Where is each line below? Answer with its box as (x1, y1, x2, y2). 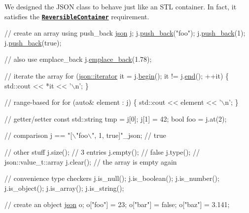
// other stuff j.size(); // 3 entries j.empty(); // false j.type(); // (4, 147, 200, 157)
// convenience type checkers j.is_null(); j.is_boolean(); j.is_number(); (4, 173, 219, 183)
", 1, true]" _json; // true (92, 130, 166, 140)
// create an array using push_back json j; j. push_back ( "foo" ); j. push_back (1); (4, 28, 246, 38)
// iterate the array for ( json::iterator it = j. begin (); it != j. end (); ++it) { (4, 71, 229, 81)
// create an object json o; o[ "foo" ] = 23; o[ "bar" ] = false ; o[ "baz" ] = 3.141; (4, 199, 230, 210)
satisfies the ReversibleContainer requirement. (4, 11, 149, 21)
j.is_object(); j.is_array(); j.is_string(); (4, 182, 124, 193)
